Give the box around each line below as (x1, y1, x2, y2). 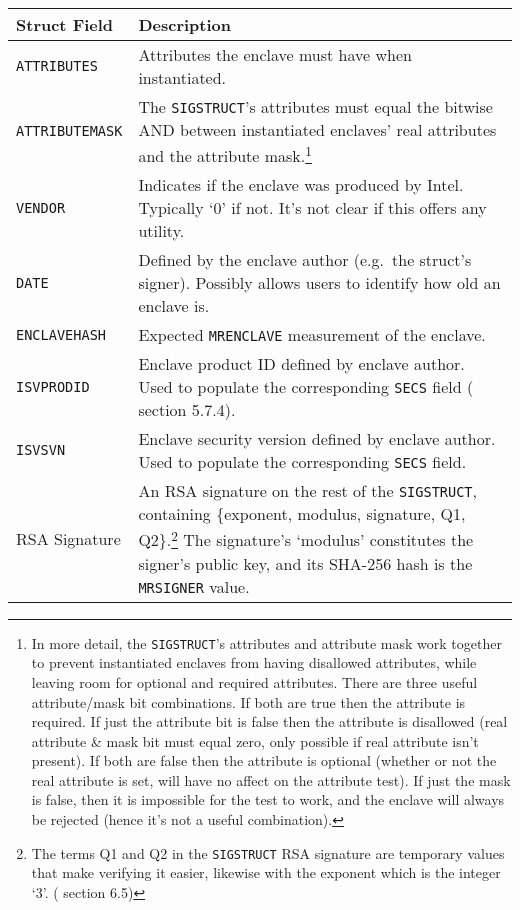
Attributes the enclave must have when (138, 43, 412, 66)
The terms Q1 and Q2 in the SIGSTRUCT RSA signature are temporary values (31, 842, 505, 863)
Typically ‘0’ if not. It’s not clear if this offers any (138, 196, 487, 220)
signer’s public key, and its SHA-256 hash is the (138, 551, 473, 575)
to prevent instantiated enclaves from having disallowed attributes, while (31, 652, 477, 673)
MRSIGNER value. (138, 574, 250, 598)
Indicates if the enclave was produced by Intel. (138, 173, 464, 197)
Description (138, 13, 231, 36)
